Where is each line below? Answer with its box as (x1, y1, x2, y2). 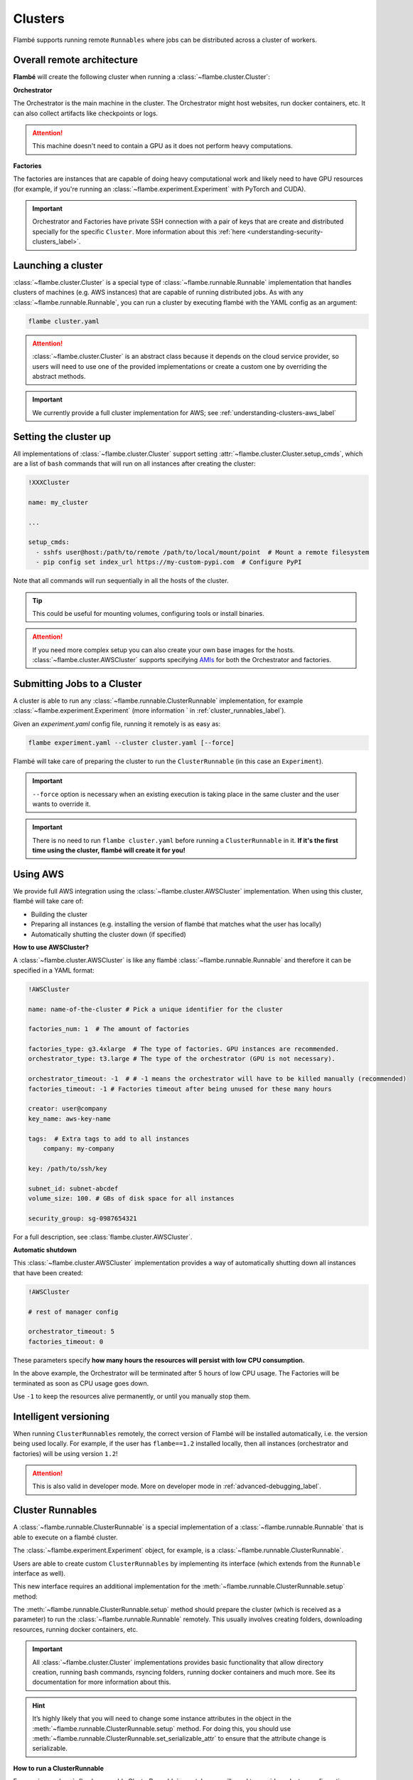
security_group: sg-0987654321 (28, 1214, 138, 1223)
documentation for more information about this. (32, 1677, 171, 1687)
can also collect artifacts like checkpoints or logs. (13, 109, 159, 117)
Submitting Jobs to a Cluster (13, 677, 142, 690)
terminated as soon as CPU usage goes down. (13, 1378, 149, 1388)
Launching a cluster (13, 259, 103, 271)
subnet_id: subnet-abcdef (28, 1184, 119, 1193)
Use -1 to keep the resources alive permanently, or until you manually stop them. (13, 1392, 251, 1401)
